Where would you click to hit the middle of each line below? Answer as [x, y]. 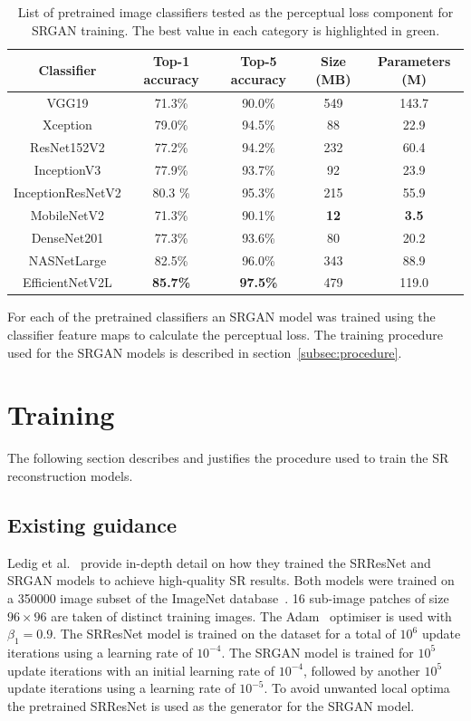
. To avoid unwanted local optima [357, 688]
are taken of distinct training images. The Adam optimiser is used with [251, 615]
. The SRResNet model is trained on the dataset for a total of [224, 634]
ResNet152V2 [67, 147]
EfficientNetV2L [67, 282]
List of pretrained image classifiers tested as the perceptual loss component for [235, 12]
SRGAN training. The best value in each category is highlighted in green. [235, 29]
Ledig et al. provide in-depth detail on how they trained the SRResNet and [219, 562]
